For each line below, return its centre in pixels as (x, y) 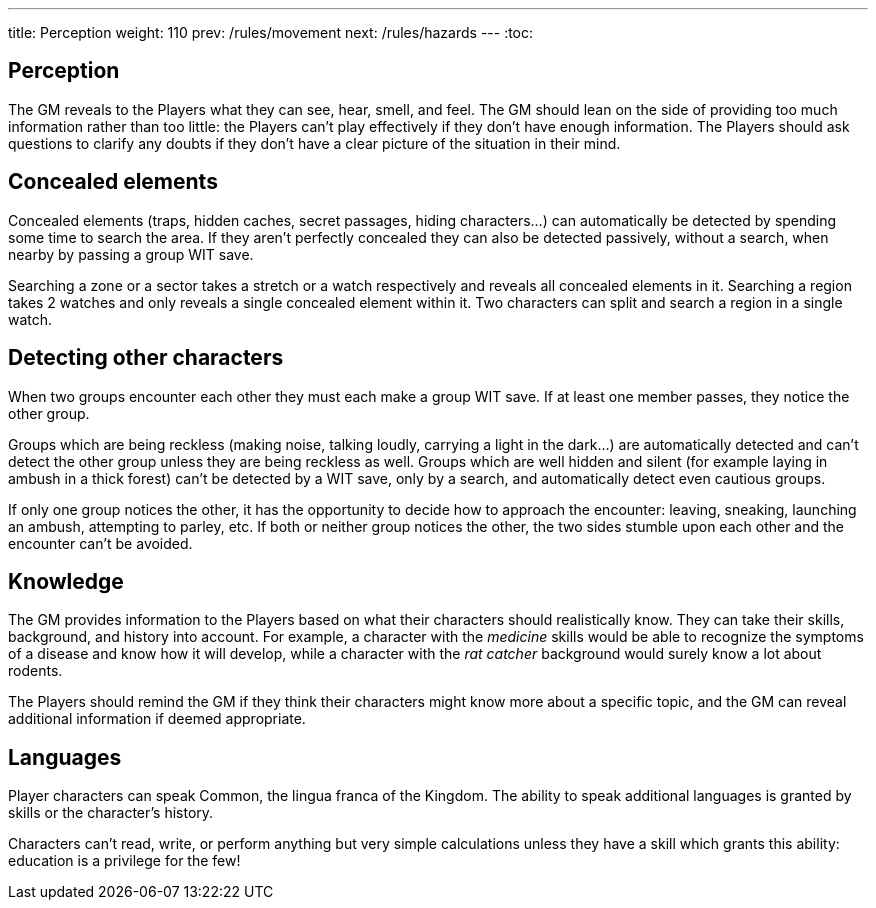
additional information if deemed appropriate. (157, 719)
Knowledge (66, 581)
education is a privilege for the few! (124, 861)
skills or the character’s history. (111, 813)
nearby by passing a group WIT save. (131, 254)
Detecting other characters (146, 358)
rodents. (35, 671)
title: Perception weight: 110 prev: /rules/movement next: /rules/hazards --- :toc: (271, 32)
